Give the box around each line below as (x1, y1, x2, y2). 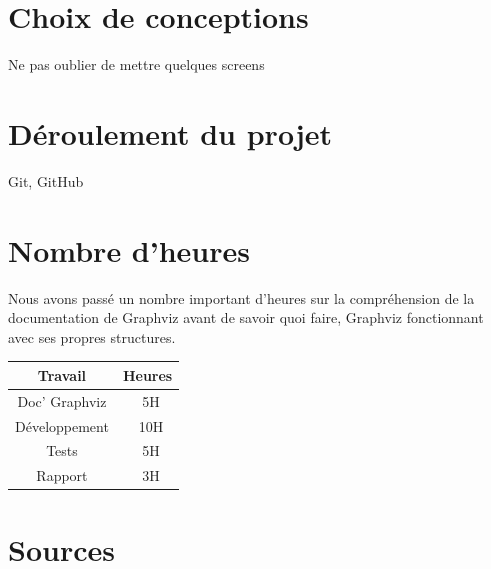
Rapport (36, 465, 88, 486)
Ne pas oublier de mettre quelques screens (8, 54, 265, 75)
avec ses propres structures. (8, 326, 176, 347)
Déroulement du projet (8, 112, 332, 153)
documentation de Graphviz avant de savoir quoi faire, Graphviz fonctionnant (8, 307, 484, 328)
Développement (15, 415, 109, 436)
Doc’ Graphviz (17, 390, 107, 411)
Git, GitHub (8, 170, 84, 191)
